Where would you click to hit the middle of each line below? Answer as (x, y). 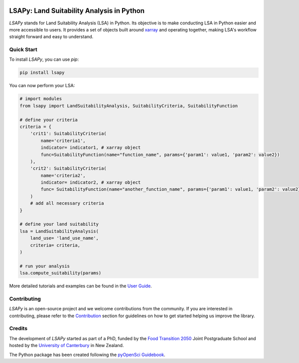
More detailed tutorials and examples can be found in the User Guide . (80, 286)
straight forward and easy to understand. (51, 37)
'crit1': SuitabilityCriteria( (68, 134)
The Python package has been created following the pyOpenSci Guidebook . (87, 355)
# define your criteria (49, 120)
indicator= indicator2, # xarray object (91, 182)
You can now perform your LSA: (42, 86)
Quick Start (23, 50)
